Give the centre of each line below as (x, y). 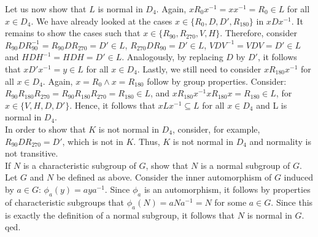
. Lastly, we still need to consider (199, 68)
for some (231, 202)
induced (299, 177)
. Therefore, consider (258, 33)
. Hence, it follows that (112, 105)
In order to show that (45, 129)
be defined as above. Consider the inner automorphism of (164, 177)
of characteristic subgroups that (65, 202)
